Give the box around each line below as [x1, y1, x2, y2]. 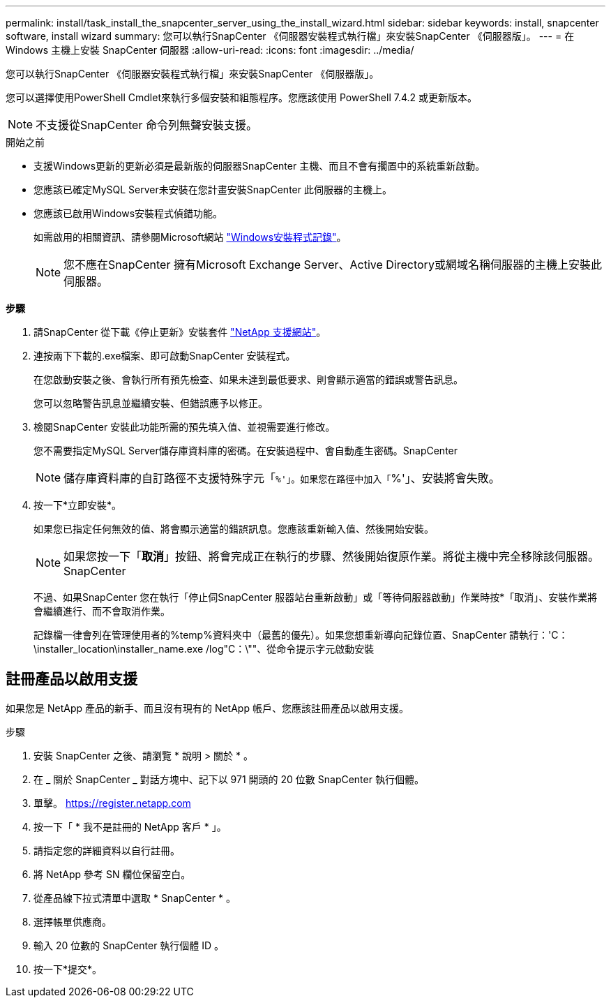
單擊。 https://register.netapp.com [33, 796, 191, 809]
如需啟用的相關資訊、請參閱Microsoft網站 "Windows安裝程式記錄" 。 [33, 231, 347, 243]
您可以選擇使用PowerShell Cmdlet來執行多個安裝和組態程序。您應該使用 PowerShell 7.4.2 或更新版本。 [6, 91, 477, 103]
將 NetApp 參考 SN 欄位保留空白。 [33, 868, 191, 880]
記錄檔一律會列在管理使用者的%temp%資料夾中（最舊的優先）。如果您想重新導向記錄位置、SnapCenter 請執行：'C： [33, 629, 568, 641]
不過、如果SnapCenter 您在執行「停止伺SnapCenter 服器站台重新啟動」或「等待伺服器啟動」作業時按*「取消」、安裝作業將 [33, 591, 598, 603]
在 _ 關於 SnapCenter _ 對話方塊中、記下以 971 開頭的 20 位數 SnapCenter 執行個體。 [33, 773, 424, 785]
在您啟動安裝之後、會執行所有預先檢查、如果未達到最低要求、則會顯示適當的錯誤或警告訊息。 [33, 373, 463, 385]
